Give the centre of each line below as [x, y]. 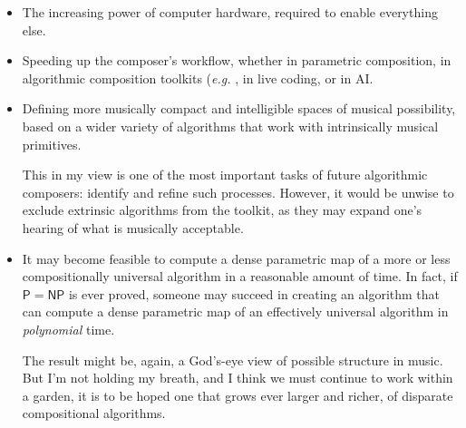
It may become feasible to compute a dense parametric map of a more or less [236, 258]
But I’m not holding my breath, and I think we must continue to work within [238, 378]
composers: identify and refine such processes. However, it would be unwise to [238, 192]
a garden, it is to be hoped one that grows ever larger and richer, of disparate [238, 395]
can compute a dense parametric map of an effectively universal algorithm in [235, 311]
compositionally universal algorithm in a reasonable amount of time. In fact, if [240, 276]
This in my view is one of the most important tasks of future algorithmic [225, 175]
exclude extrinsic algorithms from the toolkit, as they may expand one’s [222, 210]
